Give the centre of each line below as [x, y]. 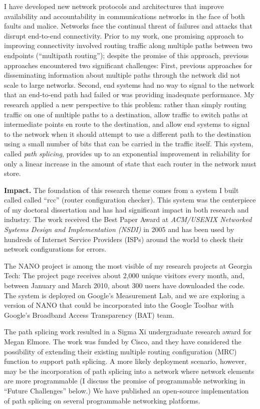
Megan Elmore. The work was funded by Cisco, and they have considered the [123, 341]
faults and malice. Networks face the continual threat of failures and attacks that [128, 26]
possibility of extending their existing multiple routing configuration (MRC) [120, 351]
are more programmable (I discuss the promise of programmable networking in [125, 381]
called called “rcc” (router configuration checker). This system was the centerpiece [130, 200]
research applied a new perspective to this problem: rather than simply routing [125, 104]
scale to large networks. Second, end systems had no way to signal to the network [129, 84]
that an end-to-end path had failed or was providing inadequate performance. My [129, 94]
